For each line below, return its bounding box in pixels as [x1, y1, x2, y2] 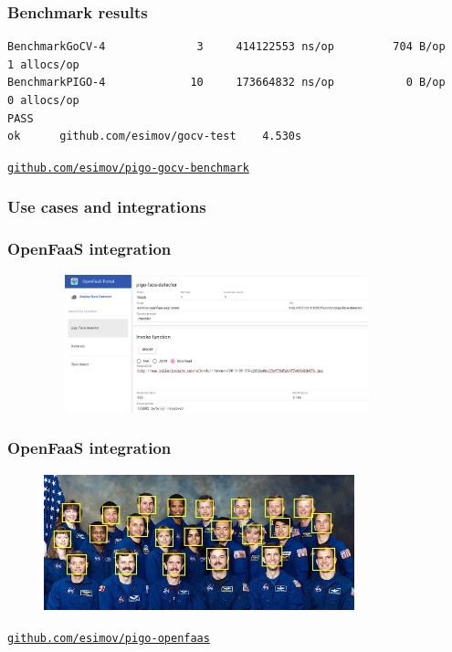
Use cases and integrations [7, 195, 206, 218]
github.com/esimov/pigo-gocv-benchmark [7, 161, 249, 174]
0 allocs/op [7, 94, 79, 107]
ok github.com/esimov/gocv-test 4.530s [7, 130, 302, 143]
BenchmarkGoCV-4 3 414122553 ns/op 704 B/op [7, 40, 446, 54]
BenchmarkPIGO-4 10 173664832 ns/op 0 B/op [7, 76, 446, 89]
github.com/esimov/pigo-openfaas [7, 632, 210, 646]
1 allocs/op [7, 58, 79, 71]
